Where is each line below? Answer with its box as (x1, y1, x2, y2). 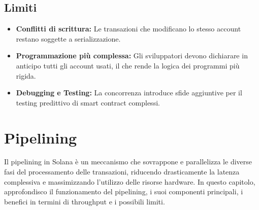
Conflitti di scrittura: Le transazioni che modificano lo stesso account (16, 23, 241, 34)
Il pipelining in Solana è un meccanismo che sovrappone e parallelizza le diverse (4, 156, 252, 167)
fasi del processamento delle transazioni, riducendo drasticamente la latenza (4, 166, 240, 177)
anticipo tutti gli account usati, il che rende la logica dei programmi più (16, 60, 240, 71)
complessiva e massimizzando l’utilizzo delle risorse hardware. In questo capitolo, (4, 176, 255, 187)
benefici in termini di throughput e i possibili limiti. (4, 196, 165, 206)
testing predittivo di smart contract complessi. (16, 97, 160, 108)
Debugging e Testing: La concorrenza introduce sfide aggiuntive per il (16, 87, 242, 98)
